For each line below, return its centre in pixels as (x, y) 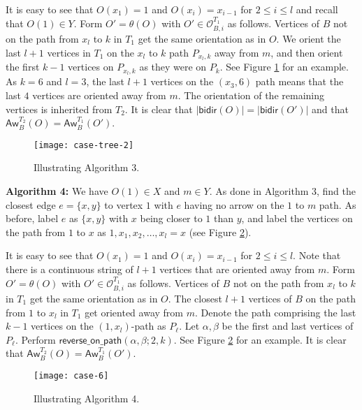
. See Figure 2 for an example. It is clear (260, 339)
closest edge (31, 204)
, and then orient (307, 52)
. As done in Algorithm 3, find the (283, 190)
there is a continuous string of (70, 269)
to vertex (124, 204)
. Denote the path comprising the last (275, 312)
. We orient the (309, 39)
